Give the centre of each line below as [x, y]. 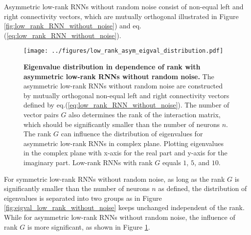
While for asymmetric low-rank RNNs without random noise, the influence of [120, 217]
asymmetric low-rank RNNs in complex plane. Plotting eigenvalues [124, 143]
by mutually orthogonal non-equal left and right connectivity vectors [126, 95]
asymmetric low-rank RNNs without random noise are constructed [123, 86]
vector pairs [41, 114]
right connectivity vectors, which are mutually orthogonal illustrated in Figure [121, 16]
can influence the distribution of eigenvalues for [132, 134]
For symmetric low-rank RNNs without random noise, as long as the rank [114, 179]
